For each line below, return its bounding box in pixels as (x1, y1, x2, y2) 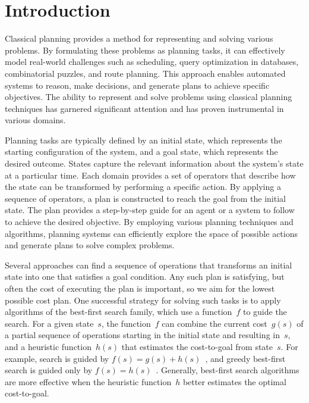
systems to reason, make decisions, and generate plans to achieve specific (5, 79, 270, 91)
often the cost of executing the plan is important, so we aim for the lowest (5, 282, 275, 294)
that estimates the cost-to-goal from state (121, 340, 273, 352)
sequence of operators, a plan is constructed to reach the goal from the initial (5, 192, 286, 204)
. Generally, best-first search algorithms (156, 364, 299, 376)
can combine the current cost (162, 317, 267, 329)
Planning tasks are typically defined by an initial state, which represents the (5, 133, 282, 146)
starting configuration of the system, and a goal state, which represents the (5, 145, 278, 158)
